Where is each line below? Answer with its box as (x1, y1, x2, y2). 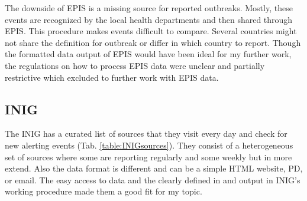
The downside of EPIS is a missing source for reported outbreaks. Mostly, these (5, 2, 293, 14)
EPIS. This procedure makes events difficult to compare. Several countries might (5, 25, 297, 37)
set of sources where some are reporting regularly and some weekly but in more (5, 150, 292, 163)
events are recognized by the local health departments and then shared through (5, 13, 293, 25)
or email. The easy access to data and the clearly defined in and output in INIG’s (5, 173, 300, 186)
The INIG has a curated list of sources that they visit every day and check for (5, 127, 287, 140)
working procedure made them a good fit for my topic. (5, 185, 202, 197)
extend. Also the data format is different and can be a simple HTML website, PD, (5, 162, 303, 174)
